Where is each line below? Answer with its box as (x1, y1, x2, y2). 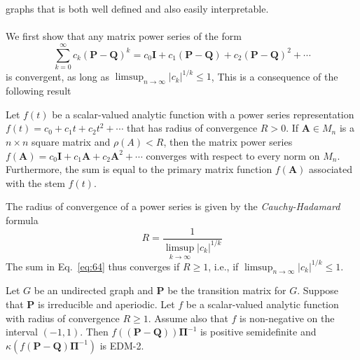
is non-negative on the (240, 310, 335, 325)
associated (309, 162, 352, 176)
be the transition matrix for (167, 283, 286, 298)
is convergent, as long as (6, 69, 110, 83)
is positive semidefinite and (200, 324, 317, 339)
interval (6, 324, 38, 339)
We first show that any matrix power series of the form (6, 29, 242, 43)
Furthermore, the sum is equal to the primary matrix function (6, 162, 272, 176)
